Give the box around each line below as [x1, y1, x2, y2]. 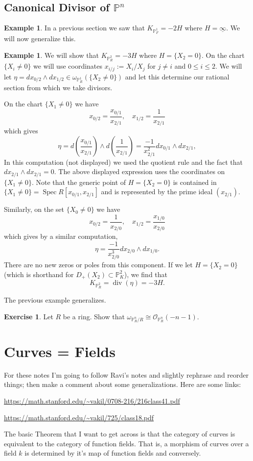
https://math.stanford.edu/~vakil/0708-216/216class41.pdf [4, 396, 180, 406]
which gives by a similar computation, [4, 231, 118, 241]
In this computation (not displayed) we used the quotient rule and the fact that [4, 156, 243, 167]
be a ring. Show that [63, 311, 125, 321]
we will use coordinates [33, 61, 103, 71]
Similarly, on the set [4, 204, 65, 214]
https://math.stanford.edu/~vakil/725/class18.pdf [4, 412, 154, 422]
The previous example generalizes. [4, 295, 106, 305]
